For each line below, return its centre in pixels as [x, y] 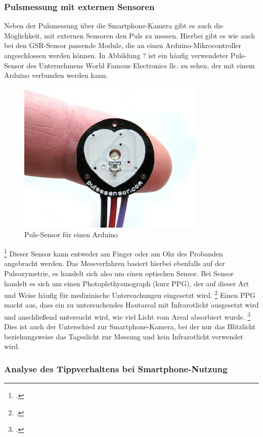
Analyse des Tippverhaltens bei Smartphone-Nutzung [116, 368]
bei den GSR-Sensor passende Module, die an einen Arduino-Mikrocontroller [123, 45]
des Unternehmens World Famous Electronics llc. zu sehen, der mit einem [141, 65]
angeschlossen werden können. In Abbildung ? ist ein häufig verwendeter [116, 55]
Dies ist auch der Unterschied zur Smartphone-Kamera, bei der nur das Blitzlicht [130, 326]
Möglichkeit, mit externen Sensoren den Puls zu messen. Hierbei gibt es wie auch [130, 35]
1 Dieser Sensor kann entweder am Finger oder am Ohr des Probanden [114, 253]
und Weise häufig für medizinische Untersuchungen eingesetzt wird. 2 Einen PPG [130, 294]
